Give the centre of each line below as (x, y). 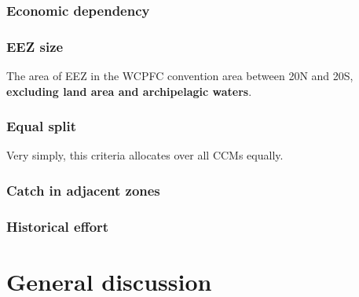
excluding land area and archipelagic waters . (129, 91)
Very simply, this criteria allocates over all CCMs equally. (145, 155)
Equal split (42, 126)
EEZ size (35, 46)
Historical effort (58, 226)
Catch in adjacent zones (83, 190)
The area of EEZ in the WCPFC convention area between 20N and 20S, (180, 76)
